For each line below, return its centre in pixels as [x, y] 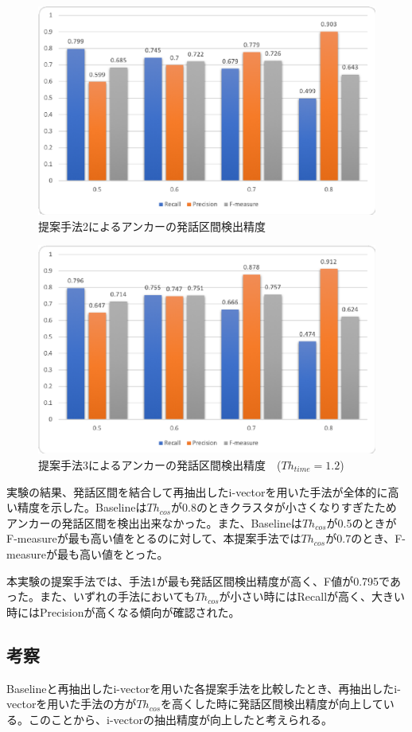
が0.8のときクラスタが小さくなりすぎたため [284, 507]
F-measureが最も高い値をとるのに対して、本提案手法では [154, 538]
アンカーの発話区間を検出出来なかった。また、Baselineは [154, 522]
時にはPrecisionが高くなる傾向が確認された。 [123, 611]
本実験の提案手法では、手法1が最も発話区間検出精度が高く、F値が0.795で [198, 580]
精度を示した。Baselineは [82, 507]
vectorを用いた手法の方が [72, 704]
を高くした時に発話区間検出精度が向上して [272, 704]
